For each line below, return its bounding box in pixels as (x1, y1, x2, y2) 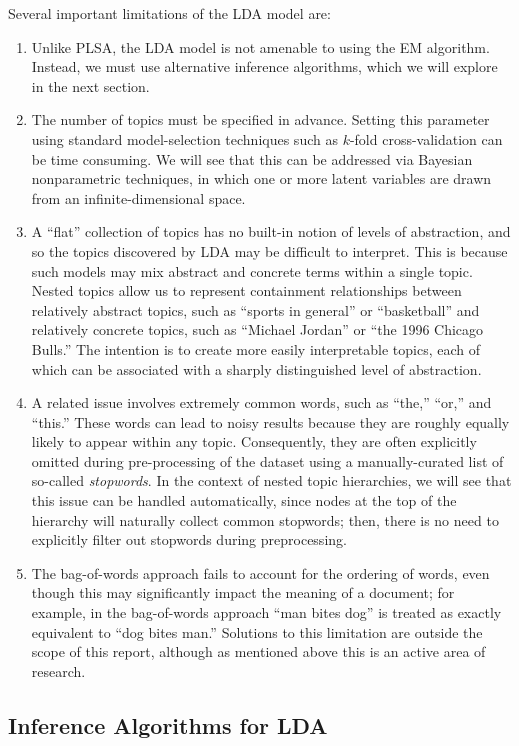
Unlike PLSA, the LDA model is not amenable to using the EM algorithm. (31, 36, 490, 57)
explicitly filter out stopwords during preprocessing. (31, 529, 347, 550)
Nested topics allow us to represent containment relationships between (31, 280, 462, 301)
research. (31, 660, 86, 681)
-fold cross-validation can (349, 128, 503, 149)
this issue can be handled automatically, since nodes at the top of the (31, 490, 457, 511)
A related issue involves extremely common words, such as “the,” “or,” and (31, 392, 492, 413)
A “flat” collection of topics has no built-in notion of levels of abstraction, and (31, 221, 511, 242)
